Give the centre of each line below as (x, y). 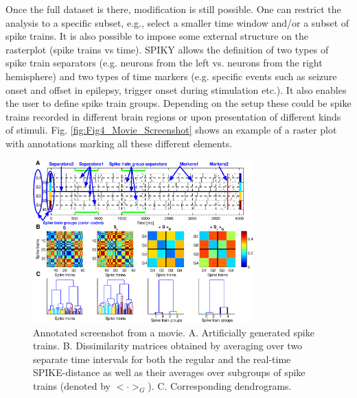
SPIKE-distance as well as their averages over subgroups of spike (169, 372)
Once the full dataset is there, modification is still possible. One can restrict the (173, 9)
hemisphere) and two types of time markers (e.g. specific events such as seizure (171, 76)
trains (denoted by (72, 385)
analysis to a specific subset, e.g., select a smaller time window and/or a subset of (177, 22)
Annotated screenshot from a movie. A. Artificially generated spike (174, 332)
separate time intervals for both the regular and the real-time (162, 359)
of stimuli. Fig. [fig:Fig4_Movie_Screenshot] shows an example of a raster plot (171, 130)
